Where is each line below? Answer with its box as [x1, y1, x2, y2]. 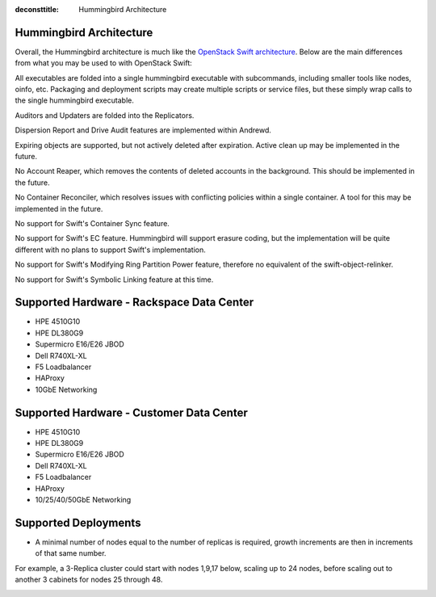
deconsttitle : [15, 5, 60, 14]
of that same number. [35, 549, 107, 558]
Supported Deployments [15, 515, 141, 529]
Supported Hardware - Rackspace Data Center [15, 296, 254, 309]
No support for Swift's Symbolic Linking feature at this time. [15, 275, 214, 284]
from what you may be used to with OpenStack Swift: [15, 58, 193, 68]
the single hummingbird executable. [15, 95, 135, 105]
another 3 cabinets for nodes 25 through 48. [15, 574, 163, 585]
